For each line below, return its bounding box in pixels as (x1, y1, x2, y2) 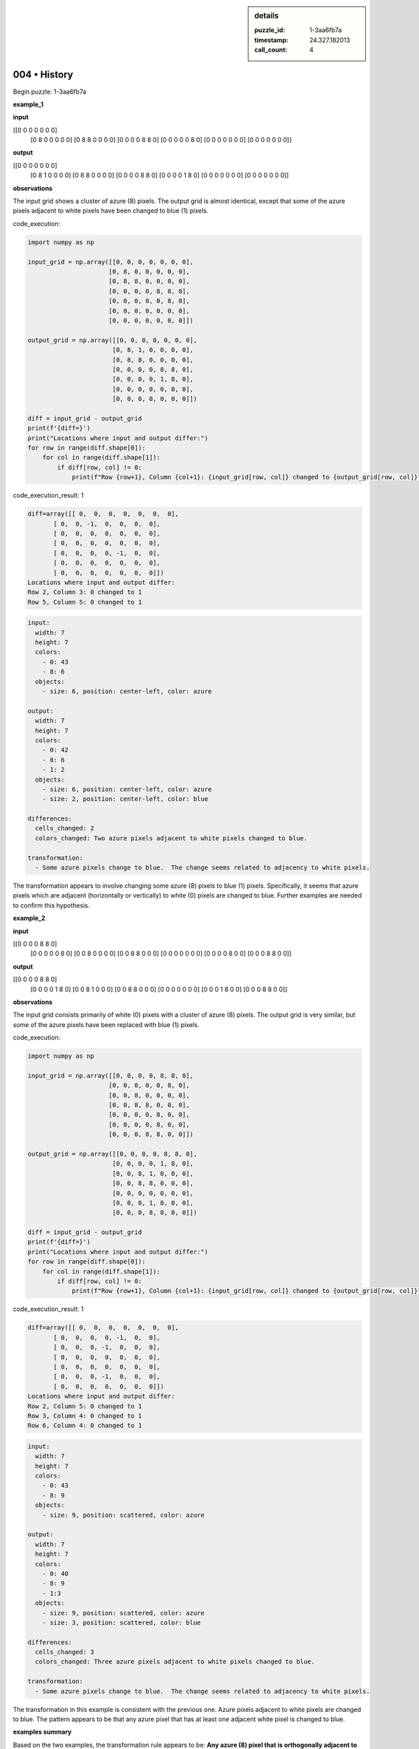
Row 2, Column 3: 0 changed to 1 (27, 588, 142, 596)
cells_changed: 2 (35, 824, 94, 833)
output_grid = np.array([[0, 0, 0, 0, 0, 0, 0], (27, 336, 198, 344)
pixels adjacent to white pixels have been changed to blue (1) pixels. (13, 206, 209, 215)
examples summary (13, 1728, 72, 1736)
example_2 (13, 914, 45, 923)
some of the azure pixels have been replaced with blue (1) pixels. (13, 1020, 200, 1028)
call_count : (254, 45, 288, 54)
